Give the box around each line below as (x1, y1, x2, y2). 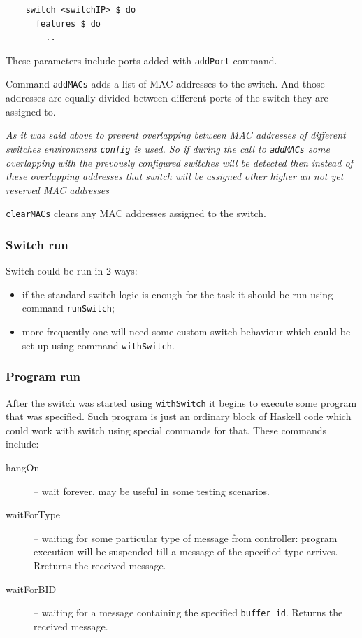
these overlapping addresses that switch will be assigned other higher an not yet (6, 169, 344, 183)
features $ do (35, 18, 101, 29)
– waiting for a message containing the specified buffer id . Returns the (34, 605, 343, 620)
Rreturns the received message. (34, 557, 166, 572)
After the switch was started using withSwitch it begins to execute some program (6, 395, 357, 410)
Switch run (6, 235, 68, 253)
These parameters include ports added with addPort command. (6, 53, 277, 67)
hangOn (6, 459, 40, 474)
